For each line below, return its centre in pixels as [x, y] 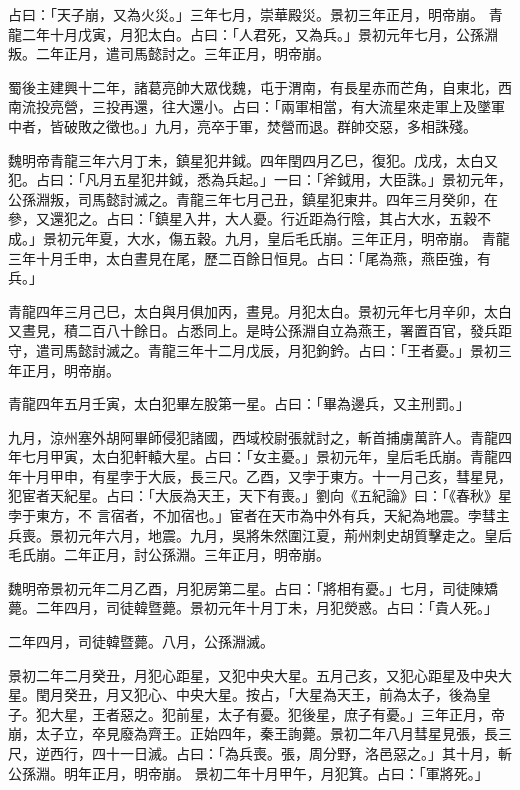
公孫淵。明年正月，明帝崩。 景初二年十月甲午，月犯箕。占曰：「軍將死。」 [248, 772]
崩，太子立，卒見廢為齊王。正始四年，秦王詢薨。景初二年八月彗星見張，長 [253, 733]
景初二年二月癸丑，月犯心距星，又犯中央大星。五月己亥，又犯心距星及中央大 [260, 674]
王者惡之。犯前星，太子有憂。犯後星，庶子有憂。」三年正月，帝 [298, 713]
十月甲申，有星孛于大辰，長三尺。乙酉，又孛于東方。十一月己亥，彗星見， [266, 475]
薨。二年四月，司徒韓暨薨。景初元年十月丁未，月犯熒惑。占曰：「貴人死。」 [253, 607]
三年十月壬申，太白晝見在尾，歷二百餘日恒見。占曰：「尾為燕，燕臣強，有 [249, 257]
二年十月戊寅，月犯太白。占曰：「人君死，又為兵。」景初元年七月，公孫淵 [259, 33]
